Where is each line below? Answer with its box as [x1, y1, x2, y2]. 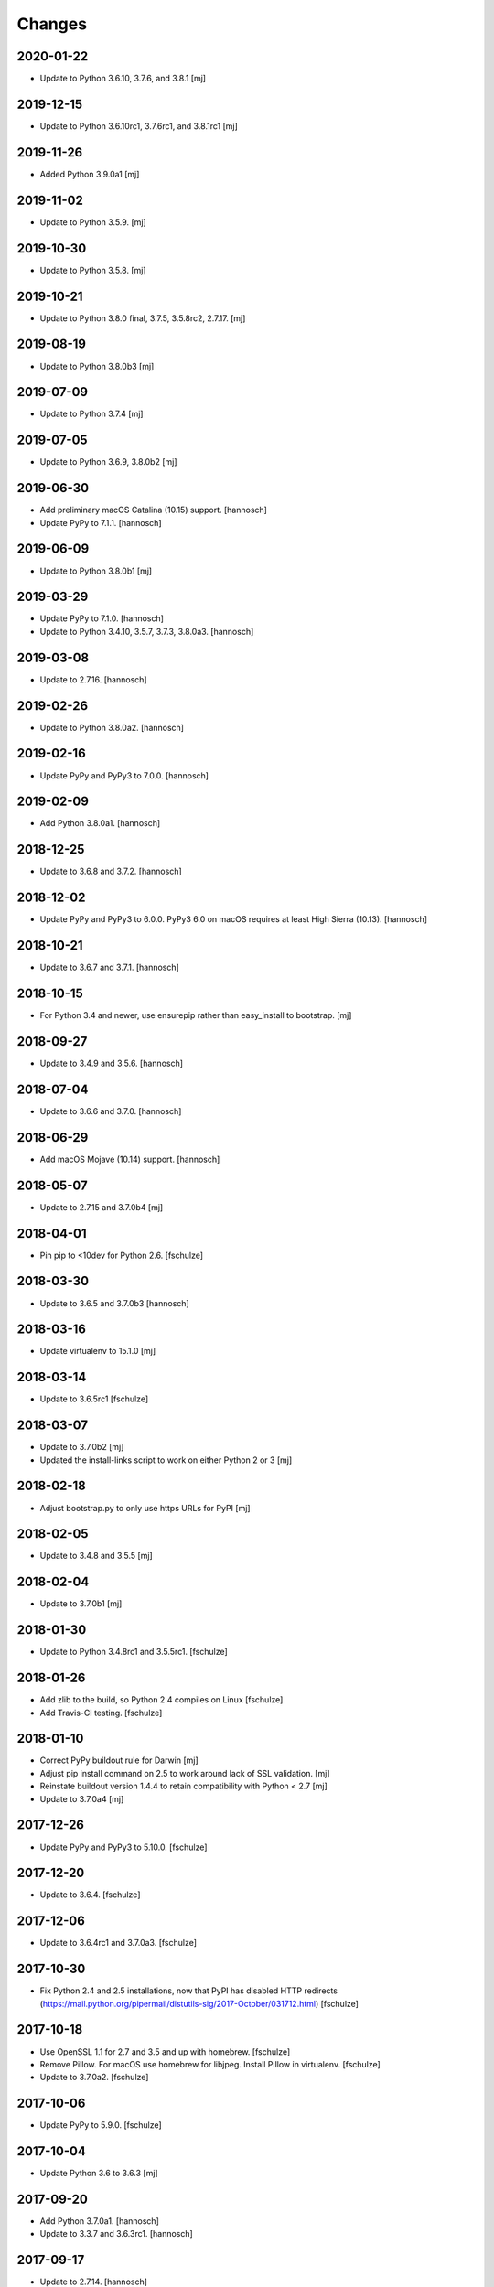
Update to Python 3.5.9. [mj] [39, 216, 146, 228]
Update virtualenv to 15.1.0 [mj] [39, 1346, 156, 1357]
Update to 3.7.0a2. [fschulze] [39, 2072, 149, 2083]
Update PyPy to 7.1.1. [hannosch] [39, 517, 162, 528]
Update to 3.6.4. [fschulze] [39, 1889, 141, 1900]
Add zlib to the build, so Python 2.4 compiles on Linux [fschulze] [39, 1694, 284, 1705]
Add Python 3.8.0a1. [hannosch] [39, 818, 161, 829]
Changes [16, 14, 87, 34]
